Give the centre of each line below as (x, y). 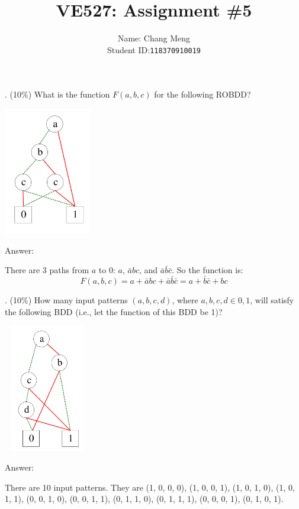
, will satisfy (272, 300)
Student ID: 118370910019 (154, 49)
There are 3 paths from (47, 270)
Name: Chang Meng (154, 38)
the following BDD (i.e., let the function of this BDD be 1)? (114, 311)
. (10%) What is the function (57, 94)
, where (185, 300)
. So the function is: (208, 270)
